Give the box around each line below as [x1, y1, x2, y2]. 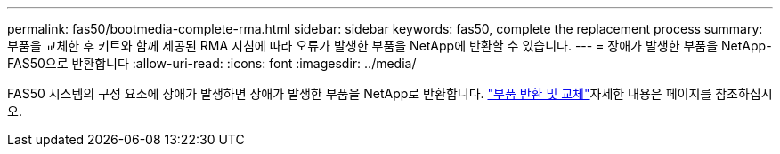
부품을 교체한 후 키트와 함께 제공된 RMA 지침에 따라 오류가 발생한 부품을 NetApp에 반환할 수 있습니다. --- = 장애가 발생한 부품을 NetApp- [7, 38, 772, 53]
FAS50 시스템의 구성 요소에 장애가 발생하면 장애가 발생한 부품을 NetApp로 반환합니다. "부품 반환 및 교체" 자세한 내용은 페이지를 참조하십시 [7, 86, 773, 101]
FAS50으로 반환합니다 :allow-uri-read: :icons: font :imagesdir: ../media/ [7, 56, 417, 71]
